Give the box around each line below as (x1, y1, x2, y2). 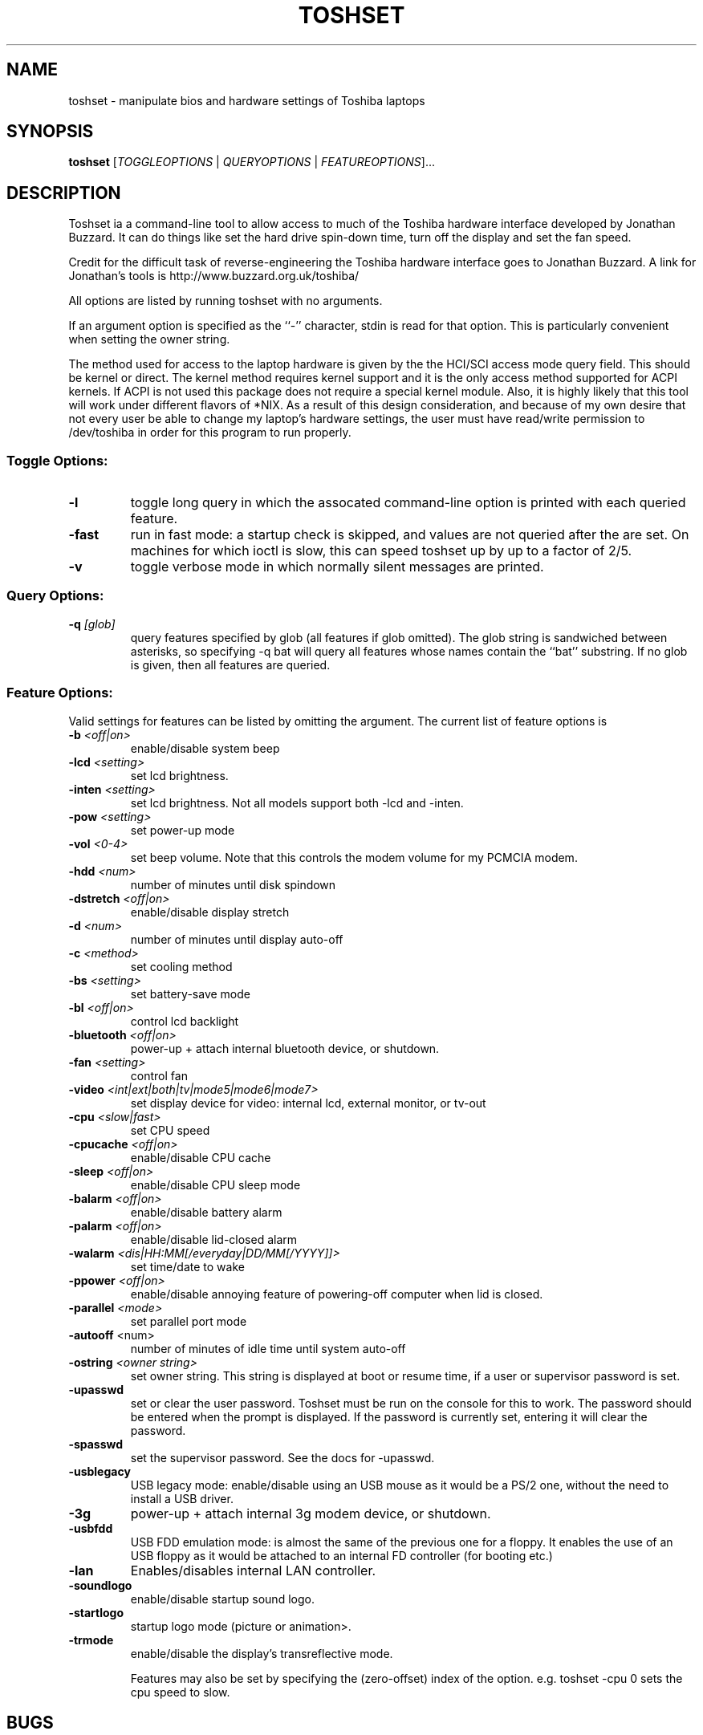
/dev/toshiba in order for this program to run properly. (68, 425, 351, 440)
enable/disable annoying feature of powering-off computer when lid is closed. (130, 1286, 543, 1301)
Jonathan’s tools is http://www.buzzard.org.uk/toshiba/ (68, 269, 360, 283)
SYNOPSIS (6, 121, 94, 142)
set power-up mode (130, 823, 235, 837)
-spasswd (68, 1436, 124, 1451)
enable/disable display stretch (130, 904, 290, 919)
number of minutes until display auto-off (130, 932, 343, 946)
